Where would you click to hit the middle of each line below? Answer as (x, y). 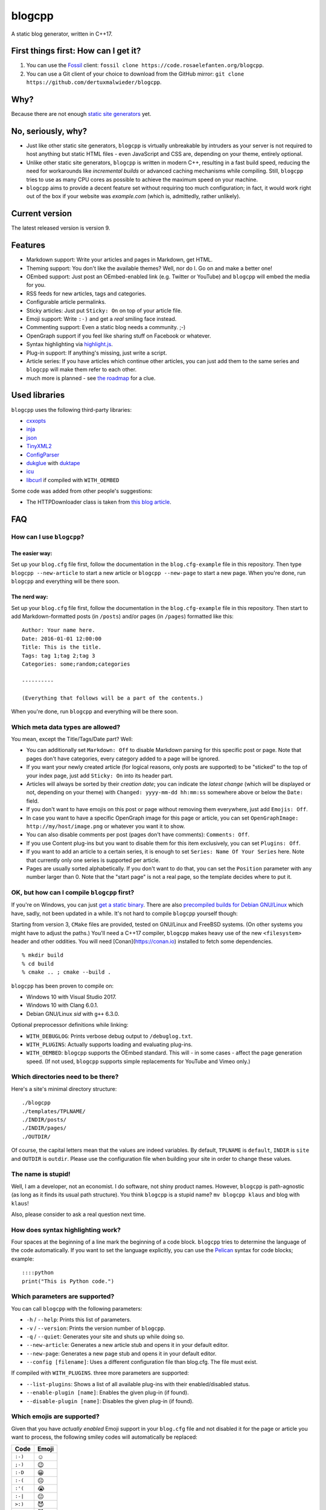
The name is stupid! (41, 1174)
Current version (42, 214)
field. (33, 801)
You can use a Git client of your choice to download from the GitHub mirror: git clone (135, 74)
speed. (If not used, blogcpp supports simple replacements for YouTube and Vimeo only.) (138, 1061)
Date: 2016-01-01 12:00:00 (62, 638)
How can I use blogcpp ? (48, 537)
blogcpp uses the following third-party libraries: (72, 410)
